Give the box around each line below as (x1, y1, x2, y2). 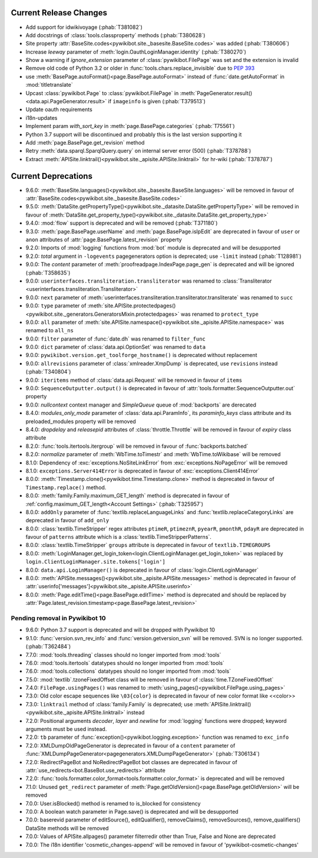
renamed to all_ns (25, 327, 74, 334)
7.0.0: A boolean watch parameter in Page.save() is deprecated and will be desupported (25, 808, 238, 815)
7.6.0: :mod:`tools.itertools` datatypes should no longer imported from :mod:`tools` (25, 659, 225, 666)
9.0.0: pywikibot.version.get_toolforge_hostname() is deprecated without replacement (25, 352, 257, 359)
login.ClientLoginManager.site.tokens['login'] (25, 558, 166, 565)
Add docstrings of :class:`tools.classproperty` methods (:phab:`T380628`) (25, 31, 206, 38)
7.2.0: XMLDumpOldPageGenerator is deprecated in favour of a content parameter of (25, 742, 236, 749)
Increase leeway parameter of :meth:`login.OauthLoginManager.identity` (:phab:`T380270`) (25, 48, 247, 55)
